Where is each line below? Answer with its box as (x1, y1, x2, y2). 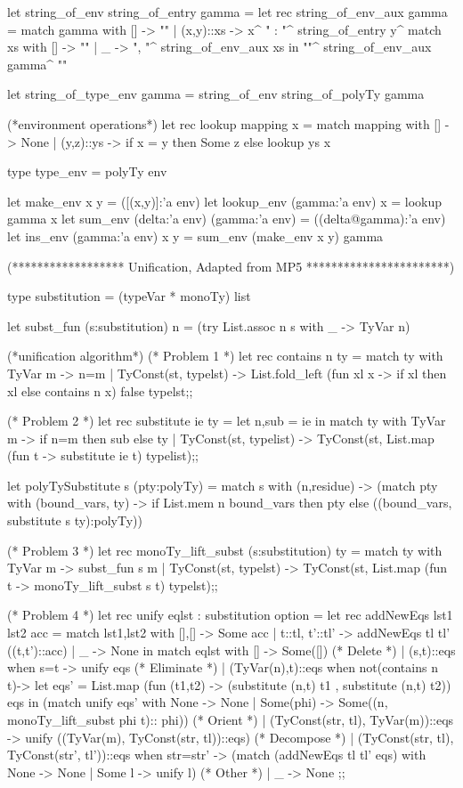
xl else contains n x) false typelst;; (7, 381, 193, 400)
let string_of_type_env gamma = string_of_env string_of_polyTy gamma (7, 85, 425, 103)
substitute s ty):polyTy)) (7, 511, 142, 530)
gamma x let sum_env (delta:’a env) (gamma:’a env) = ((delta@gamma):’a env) (7, 209, 446, 228)
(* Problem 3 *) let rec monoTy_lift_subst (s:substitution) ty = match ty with (7, 540, 443, 559)
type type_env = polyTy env (7, 162, 167, 181)
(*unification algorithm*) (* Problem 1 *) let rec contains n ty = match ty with (7, 346, 443, 365)
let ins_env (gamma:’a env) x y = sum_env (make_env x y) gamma (7, 226, 384, 245)
